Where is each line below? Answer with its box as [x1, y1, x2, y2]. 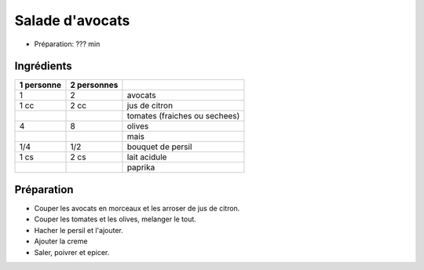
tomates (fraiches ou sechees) [126, 111, 240, 122]
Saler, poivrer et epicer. [34, 247, 110, 257]
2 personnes [70, 79, 119, 90]
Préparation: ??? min [34, 39, 101, 49]
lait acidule [126, 151, 167, 162]
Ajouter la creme [34, 236, 88, 246]
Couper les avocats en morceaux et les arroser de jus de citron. [34, 203, 240, 213]
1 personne [19, 79, 62, 90]
